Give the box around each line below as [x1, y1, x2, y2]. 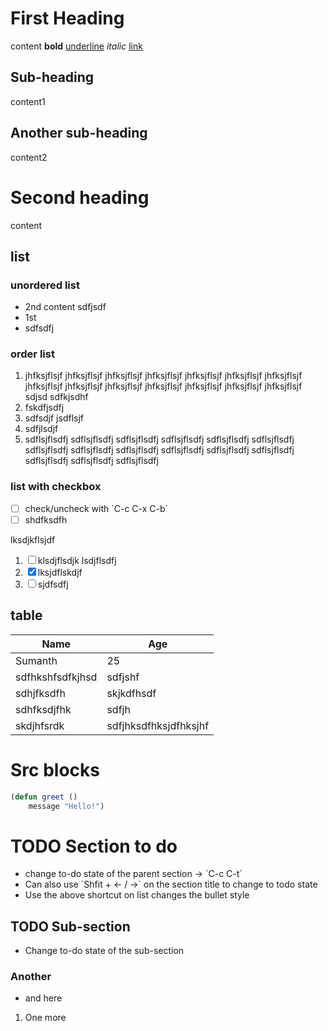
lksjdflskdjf [37, 566, 83, 578]
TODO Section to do [10, 835, 178, 857]
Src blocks [10, 758, 100, 781]
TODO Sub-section [10, 918, 131, 935]
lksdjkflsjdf [10, 533, 56, 546]
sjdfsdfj [37, 578, 69, 590]
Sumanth [15, 653, 58, 667]
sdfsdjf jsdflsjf [24, 412, 84, 424]
